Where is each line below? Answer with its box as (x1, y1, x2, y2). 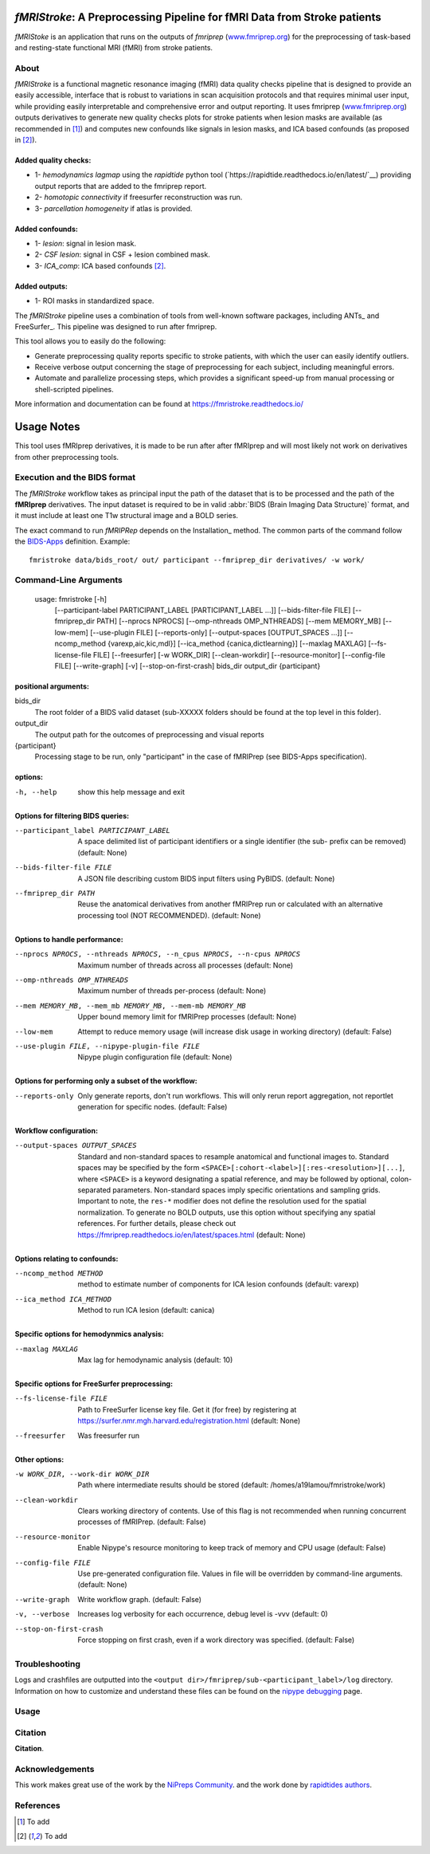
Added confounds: (14, 224, 79, 234)
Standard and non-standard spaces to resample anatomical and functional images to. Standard (77, 1152, 389, 1161)
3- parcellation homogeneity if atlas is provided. (34, 203, 193, 213)
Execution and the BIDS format (14, 472, 136, 483)
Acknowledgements (14, 1763, 95, 1774)
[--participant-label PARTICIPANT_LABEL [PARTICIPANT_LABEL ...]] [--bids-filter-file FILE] (54, 605, 351, 615)
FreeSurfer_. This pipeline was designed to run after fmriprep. (14, 321, 217, 331)
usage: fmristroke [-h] (34, 594, 107, 603)
